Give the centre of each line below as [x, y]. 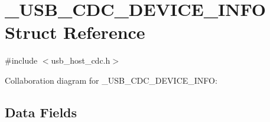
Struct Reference [75, 32]
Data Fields [41, 112]
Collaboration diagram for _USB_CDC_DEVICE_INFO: [111, 80]
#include [21, 60]
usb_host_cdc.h [81, 60]
